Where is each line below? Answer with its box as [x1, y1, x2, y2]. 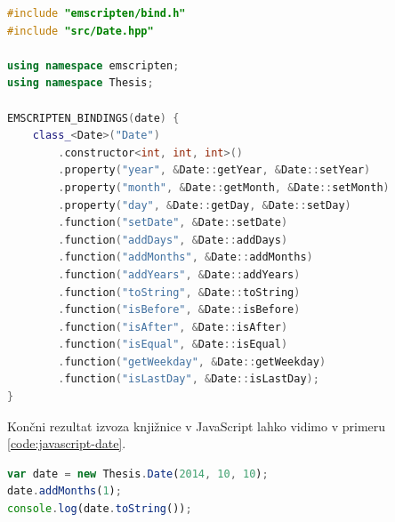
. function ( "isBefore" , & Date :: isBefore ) [58, 303, 301, 317]
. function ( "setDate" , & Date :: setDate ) [58, 216, 288, 229]
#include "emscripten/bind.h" [7, 7, 186, 20]
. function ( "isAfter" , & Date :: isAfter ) [58, 320, 288, 333]
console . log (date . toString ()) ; [7, 502, 192, 516]
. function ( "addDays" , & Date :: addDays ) [58, 233, 288, 246]
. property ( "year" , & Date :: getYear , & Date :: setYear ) [58, 164, 371, 177]
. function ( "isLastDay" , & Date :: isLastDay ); [58, 373, 319, 386]
